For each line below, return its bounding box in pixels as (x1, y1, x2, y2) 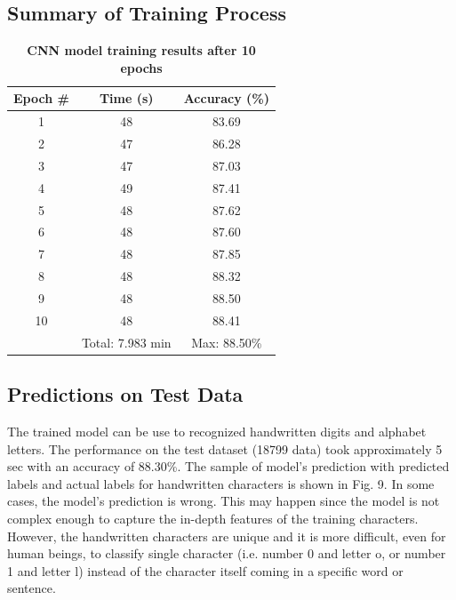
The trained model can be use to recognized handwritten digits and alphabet (7, 421, 427, 440)
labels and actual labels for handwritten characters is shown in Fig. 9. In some (7, 474, 435, 492)
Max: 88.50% (191, 332, 262, 351)
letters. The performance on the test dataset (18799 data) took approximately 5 (7, 439, 443, 458)
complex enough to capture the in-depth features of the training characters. (7, 508, 419, 527)
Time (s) (99, 89, 154, 108)
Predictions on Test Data (7, 380, 244, 408)
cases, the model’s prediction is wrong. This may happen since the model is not (7, 492, 440, 510)
